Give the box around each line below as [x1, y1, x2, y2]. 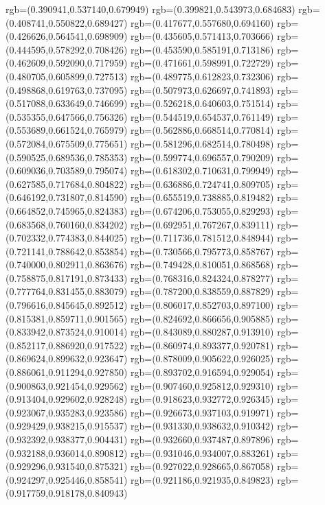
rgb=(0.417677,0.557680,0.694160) [131, 15, 274, 30]
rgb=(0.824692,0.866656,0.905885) [131, 311, 274, 325]
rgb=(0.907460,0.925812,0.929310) [131, 378, 274, 392]
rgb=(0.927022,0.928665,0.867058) [131, 459, 274, 473]
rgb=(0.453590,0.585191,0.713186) [131, 42, 274, 56]
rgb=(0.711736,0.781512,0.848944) [131, 231, 274, 245]
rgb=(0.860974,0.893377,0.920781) [131, 338, 274, 352]
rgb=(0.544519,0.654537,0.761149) [131, 109, 274, 124]
